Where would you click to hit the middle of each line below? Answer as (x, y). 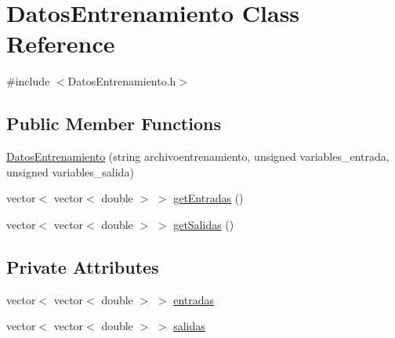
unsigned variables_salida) (70, 171)
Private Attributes (83, 266)
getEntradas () (208, 198)
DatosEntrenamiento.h (122, 81)
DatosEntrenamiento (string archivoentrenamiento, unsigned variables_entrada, (198, 156)
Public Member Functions (114, 124)
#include (28, 81)
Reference (61, 44)
